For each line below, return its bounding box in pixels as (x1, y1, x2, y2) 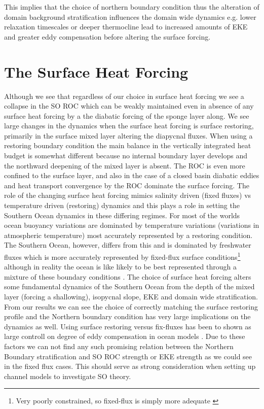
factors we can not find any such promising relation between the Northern (4, 341, 234, 351)
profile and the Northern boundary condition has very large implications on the (4, 311, 251, 322)
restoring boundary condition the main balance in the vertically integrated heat (4, 140, 251, 151)
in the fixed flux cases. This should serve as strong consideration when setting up (4, 361, 256, 371)
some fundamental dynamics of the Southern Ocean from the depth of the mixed (4, 281, 255, 292)
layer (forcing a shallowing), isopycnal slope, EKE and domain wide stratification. (4, 291, 258, 302)
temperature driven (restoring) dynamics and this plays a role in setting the (4, 200, 240, 211)
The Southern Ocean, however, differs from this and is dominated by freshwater (4, 240, 251, 250)
